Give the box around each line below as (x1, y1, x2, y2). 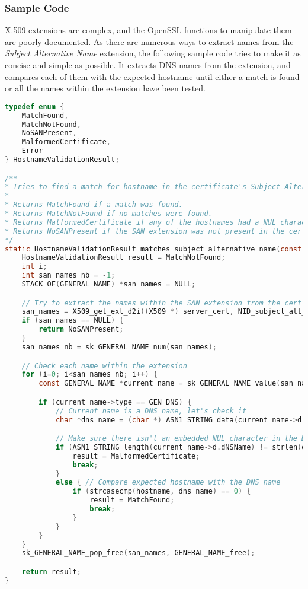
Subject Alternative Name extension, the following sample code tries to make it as (5, 47, 301, 59)
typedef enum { (5, 102, 65, 111)
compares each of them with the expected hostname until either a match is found (5, 70, 300, 82)
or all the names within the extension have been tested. (5, 82, 206, 94)
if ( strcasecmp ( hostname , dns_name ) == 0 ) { (72, 487, 251, 496)
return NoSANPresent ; (38, 325, 124, 334)
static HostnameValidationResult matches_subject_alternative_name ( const (5, 244, 302, 253)
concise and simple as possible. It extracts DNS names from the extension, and (5, 59, 291, 71)
